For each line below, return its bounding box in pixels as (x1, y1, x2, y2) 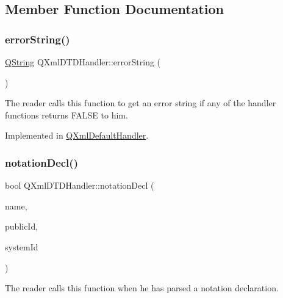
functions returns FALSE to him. (5, 108, 128, 121)
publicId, (5, 220, 38, 233)
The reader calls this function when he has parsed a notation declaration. (5, 282, 279, 294)
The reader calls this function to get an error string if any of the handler (5, 96, 276, 109)
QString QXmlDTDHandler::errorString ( (5, 56, 161, 68)
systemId (5, 240, 38, 253)
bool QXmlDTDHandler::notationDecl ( (5, 179, 154, 192)
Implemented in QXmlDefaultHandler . (5, 129, 149, 142)
